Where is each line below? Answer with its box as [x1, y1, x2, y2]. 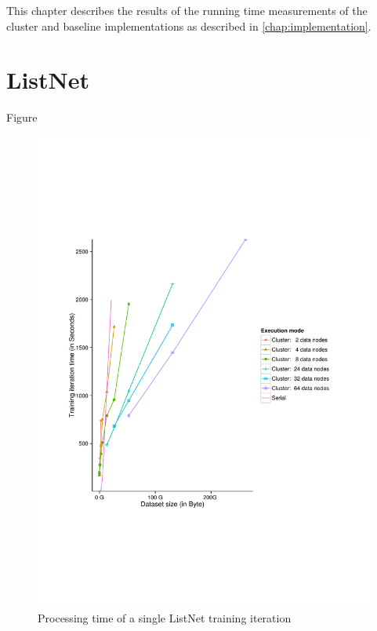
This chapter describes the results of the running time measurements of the [6, 2, 368, 18]
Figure [6, 109, 38, 126]
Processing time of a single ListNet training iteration [38, 610, 292, 626]
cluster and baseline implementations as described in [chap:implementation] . [6, 17, 372, 34]
